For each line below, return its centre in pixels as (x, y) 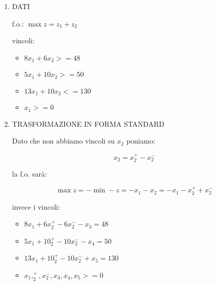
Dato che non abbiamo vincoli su (63, 141)
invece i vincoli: (36, 206)
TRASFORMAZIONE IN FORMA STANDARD (88, 123)
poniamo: (141, 141)
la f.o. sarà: (29, 174)
